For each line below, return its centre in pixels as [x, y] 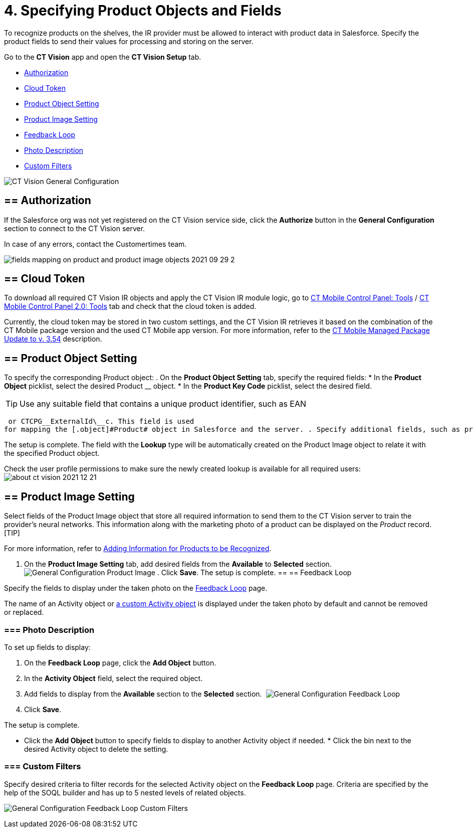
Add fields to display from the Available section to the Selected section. [143, 694]
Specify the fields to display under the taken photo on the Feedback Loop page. [136, 588]
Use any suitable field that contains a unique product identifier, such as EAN [163, 404]
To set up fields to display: [47, 647]
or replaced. [24, 612]
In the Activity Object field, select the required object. [113, 678]
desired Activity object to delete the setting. [96, 749]
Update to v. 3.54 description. [53, 339]
